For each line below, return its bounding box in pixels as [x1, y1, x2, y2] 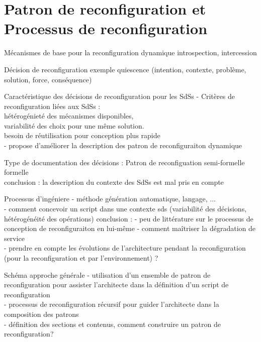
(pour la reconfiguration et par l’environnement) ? [4, 253, 158, 263]
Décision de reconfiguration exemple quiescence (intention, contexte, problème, [4, 64, 246, 74]
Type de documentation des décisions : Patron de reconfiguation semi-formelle [4, 157, 245, 167]
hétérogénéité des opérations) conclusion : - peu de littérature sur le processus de [4, 213, 253, 223]
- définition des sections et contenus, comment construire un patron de [4, 318, 221, 329]
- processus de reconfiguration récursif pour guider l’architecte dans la [4, 299, 219, 309]
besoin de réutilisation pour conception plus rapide [4, 130, 160, 141]
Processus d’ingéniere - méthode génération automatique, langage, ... [4, 193, 216, 204]
